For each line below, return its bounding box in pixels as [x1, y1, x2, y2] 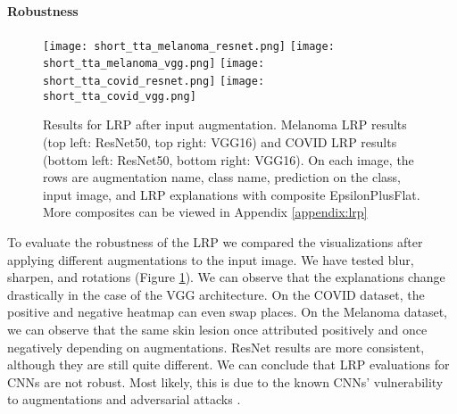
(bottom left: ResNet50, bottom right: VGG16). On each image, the [43, 150, 414, 169]
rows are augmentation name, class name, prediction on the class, [43, 168, 402, 186]
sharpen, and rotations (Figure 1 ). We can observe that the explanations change [7, 268, 445, 286]
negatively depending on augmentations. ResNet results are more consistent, [7, 337, 425, 356]
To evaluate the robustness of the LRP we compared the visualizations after [7, 232, 423, 251]
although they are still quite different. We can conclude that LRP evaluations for [7, 355, 450, 374]
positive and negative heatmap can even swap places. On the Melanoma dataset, [7, 302, 447, 321]
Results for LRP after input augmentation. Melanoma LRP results [43, 115, 407, 134]
